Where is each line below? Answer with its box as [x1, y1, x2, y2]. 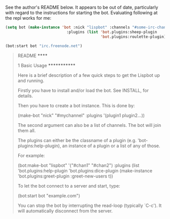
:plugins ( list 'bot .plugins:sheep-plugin [66, 29, 157, 34]
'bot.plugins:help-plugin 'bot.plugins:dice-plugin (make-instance [17, 167, 153, 173]
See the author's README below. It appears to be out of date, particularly [5, 5, 158, 10]
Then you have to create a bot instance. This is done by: [17, 102, 135, 108]
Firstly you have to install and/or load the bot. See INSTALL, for [17, 87, 149, 93]
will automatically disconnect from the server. [17, 207, 113, 214]
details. [17, 93, 33, 99]
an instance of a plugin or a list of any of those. [62, 143, 160, 149]
